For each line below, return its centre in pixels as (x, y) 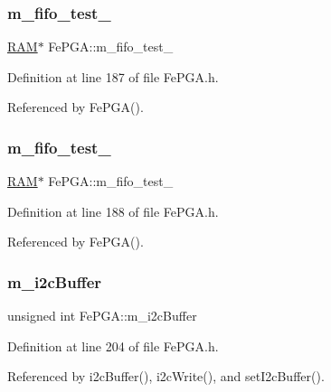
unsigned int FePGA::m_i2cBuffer (102, 316)
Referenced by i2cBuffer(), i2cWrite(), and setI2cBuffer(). (166, 376)
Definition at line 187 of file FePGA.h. (113, 76)
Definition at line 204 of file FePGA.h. (113, 345)
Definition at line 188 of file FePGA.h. (113, 211)
